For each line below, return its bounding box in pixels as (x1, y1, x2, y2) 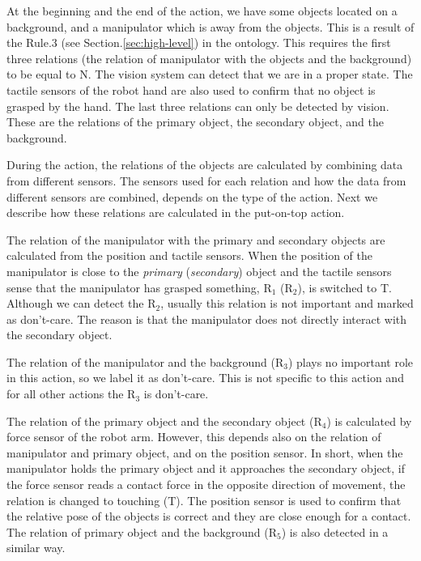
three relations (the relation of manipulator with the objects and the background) (6, 49, 412, 66)
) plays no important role (287, 353, 414, 370)
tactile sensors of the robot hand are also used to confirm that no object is (6, 81, 376, 98)
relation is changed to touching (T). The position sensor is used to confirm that (6, 491, 402, 508)
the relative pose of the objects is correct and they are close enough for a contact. (6, 508, 411, 525)
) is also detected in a (281, 523, 389, 540)
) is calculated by (326, 412, 412, 429)
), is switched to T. (297, 278, 392, 295)
